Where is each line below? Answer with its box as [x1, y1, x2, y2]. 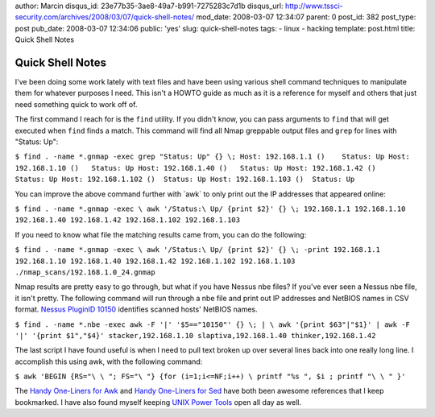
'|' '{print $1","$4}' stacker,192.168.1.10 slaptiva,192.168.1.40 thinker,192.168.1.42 [14, 331, 376, 340]
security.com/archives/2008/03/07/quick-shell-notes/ [14, 12, 195, 22]
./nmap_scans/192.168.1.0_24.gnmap [14, 267, 156, 277]
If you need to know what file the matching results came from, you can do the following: [14, 229, 307, 239]
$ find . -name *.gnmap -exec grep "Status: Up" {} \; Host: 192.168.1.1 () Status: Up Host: [14, 152, 410, 161]
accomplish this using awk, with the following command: [14, 357, 203, 366]
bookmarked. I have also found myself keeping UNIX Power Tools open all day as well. [14, 397, 302, 407]
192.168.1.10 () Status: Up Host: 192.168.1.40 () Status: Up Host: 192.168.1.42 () [14, 163, 376, 172]
